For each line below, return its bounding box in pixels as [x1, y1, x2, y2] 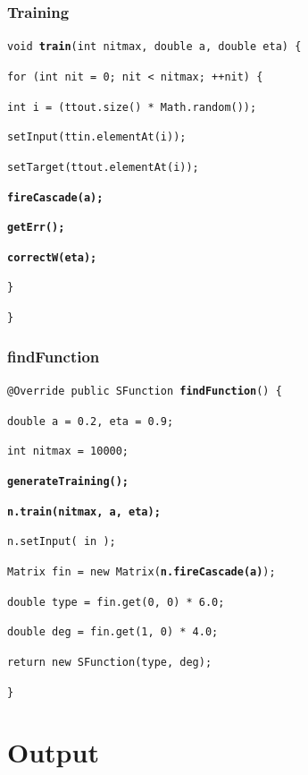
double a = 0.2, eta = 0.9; [7, 414, 174, 428]
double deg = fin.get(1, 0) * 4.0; [7, 626, 219, 639]
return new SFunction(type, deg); [7, 655, 212, 669]
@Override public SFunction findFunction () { [7, 385, 282, 397]
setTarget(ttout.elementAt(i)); [7, 160, 199, 174]
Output [7, 734, 99, 771]
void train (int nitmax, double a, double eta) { [7, 40, 302, 54]
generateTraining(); [7, 474, 129, 488]
